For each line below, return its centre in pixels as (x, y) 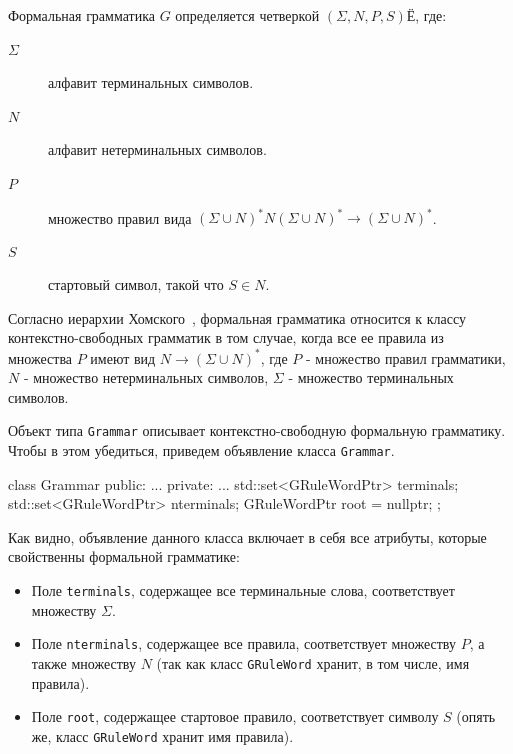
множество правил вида (120, 217)
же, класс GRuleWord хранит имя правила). (162, 735)
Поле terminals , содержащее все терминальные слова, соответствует (243, 590)
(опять (476, 716)
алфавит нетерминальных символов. (157, 149)
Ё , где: (426, 15)
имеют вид (123, 357)
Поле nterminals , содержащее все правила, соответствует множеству (243, 643)
